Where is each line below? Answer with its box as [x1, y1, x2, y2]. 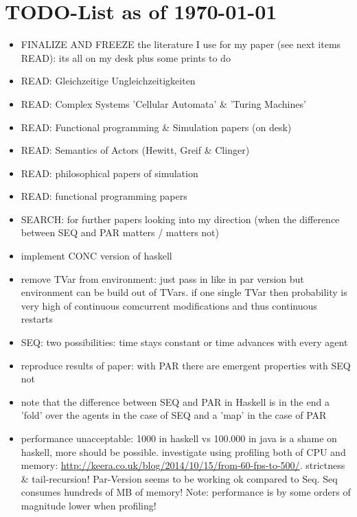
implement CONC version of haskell [21, 249, 172, 263]
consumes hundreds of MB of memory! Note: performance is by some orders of [21, 485, 351, 499]
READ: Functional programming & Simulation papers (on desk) [21, 119, 292, 134]
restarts [21, 312, 53, 326]
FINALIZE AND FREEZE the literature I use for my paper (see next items [21, 37, 341, 51]
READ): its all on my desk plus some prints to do [21, 50, 231, 65]
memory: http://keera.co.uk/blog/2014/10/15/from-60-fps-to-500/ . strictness [21, 458, 345, 472]
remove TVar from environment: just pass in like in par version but [21, 271, 304, 286]
